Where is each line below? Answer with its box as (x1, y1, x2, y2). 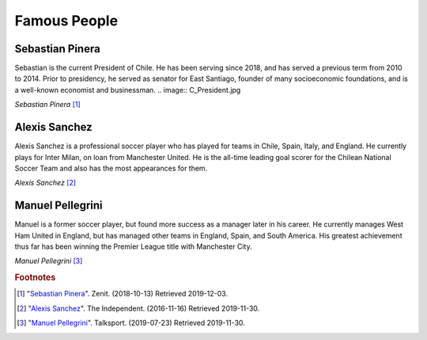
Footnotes (14, 272, 56, 283)
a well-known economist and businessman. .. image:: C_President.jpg (14, 85, 241, 94)
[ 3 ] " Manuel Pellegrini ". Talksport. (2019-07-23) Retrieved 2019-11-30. (17, 318, 245, 328)
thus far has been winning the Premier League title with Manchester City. (14, 242, 252, 251)
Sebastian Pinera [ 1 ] (14, 100, 81, 109)
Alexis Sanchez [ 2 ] (14, 178, 77, 188)
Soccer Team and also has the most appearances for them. (14, 163, 208, 173)
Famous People (14, 12, 119, 29)
